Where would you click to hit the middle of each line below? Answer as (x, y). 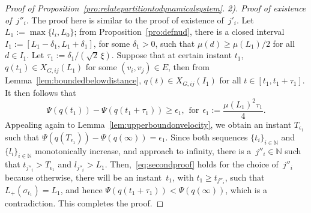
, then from (189, 67)
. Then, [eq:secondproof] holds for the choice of (192, 164)
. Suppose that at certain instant (171, 55)
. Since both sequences (207, 136)
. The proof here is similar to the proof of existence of (125, 19)
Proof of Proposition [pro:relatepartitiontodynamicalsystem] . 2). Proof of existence (155, 8)
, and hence (81, 189)
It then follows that (41, 92)
